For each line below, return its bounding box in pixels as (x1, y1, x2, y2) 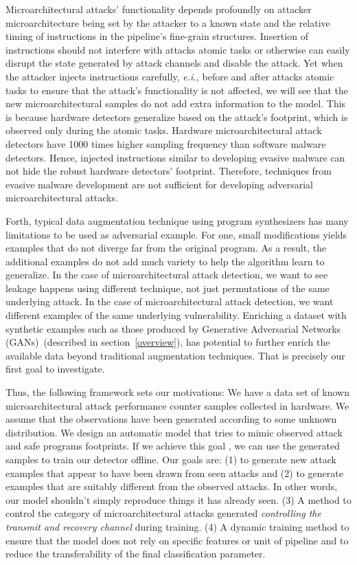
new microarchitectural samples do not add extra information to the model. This (5, 96, 346, 111)
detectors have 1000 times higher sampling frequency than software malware (5, 136, 326, 151)
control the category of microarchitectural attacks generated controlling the (5, 506, 321, 520)
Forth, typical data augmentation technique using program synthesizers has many (5, 213, 349, 228)
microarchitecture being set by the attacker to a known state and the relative (5, 15, 330, 30)
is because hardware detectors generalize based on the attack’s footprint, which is (5, 109, 348, 124)
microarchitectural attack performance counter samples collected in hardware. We (5, 398, 349, 412)
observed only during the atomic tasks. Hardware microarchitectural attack (5, 123, 322, 137)
